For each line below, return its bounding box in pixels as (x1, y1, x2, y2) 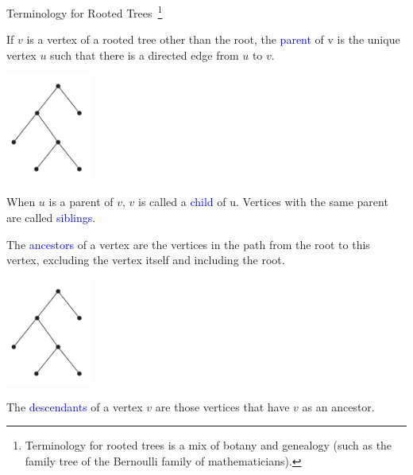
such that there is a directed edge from (50, 46, 239, 63)
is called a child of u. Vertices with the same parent (138, 193, 388, 210)
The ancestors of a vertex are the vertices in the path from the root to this (6, 236, 370, 252)
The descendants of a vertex (6, 398, 143, 415)
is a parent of (48, 193, 114, 210)
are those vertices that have (155, 398, 290, 415)
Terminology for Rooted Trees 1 (6, 2, 163, 21)
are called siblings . (6, 208, 96, 225)
